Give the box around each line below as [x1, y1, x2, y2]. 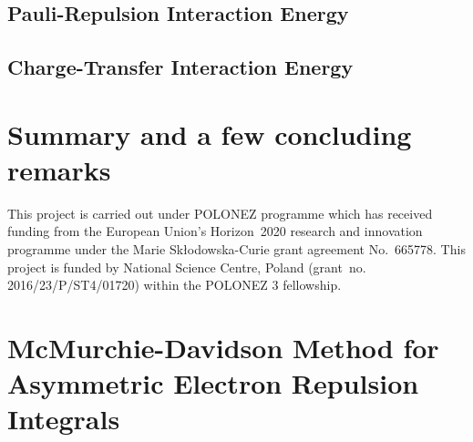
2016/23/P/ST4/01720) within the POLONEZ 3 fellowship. [7, 275, 342, 294]
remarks [7, 150, 111, 188]
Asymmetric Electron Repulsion [7, 365, 419, 402]
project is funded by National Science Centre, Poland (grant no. [7, 257, 366, 276]
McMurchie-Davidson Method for [7, 329, 439, 366]
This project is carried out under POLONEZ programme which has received [7, 203, 433, 222]
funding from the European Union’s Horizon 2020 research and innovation [7, 221, 423, 241]
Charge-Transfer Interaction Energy [7, 53, 354, 81]
